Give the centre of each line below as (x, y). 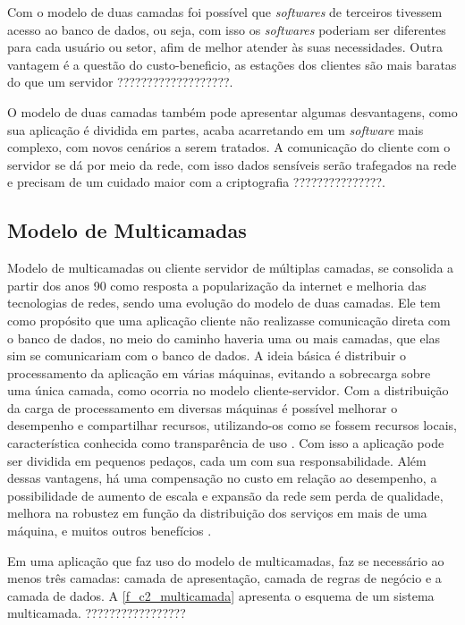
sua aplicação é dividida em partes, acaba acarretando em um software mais (216, 129)
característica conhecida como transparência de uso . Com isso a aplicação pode (226, 443)
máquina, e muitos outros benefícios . (110, 531)
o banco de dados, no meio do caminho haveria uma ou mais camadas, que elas (224, 338)
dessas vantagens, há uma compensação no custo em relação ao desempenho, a (222, 478)
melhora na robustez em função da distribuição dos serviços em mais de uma (217, 513)
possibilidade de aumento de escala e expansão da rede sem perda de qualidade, (225, 495)
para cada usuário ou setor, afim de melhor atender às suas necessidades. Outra (225, 47)
